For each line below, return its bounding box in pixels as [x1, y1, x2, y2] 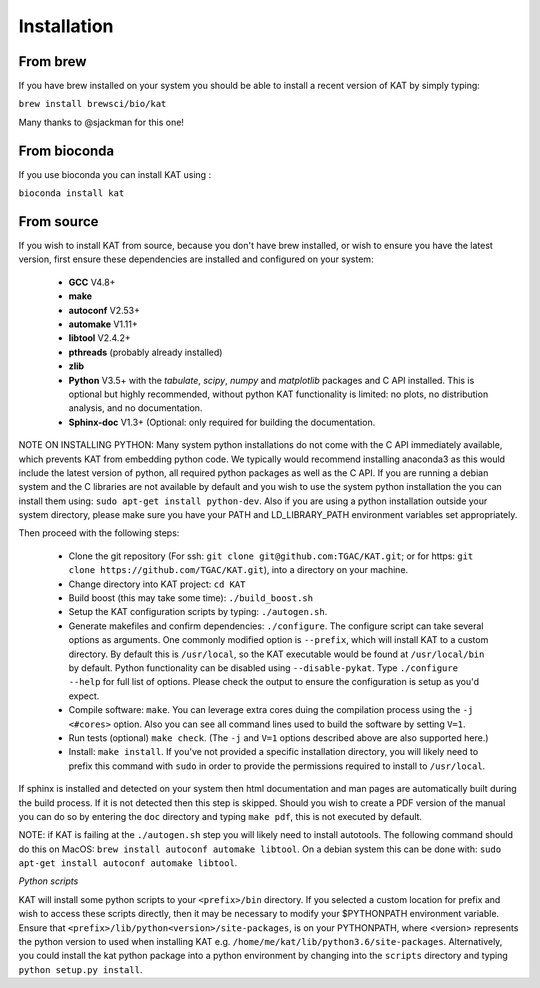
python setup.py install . [18, 963, 143, 975]
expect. [68, 690, 100, 702]
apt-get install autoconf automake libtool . [18, 857, 238, 869]
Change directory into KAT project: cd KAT [68, 578, 246, 590]
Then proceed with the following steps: [18, 527, 180, 539]
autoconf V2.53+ [68, 304, 140, 316]
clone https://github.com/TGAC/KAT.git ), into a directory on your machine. [68, 564, 409, 576]
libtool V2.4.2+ [68, 332, 131, 344]
